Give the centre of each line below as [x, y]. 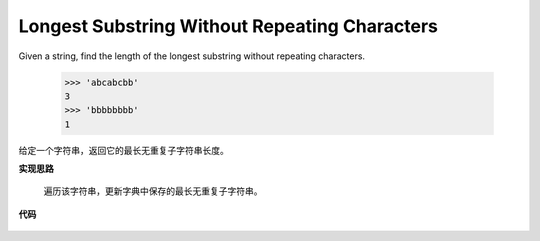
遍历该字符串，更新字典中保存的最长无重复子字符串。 [153, 191]
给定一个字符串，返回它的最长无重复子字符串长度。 [123, 150]
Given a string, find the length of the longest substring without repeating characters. [191, 56]
